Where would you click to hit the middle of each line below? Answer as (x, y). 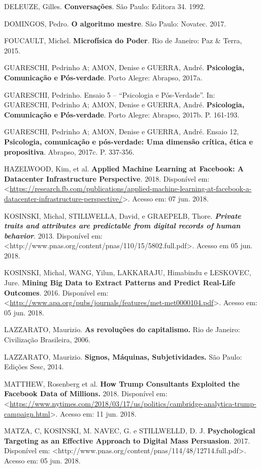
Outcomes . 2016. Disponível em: (56, 292)
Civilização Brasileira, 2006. (47, 340)
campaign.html (27, 413)
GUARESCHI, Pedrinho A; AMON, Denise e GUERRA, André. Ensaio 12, (122, 131)
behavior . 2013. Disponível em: (53, 235)
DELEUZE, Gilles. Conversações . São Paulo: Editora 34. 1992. (105, 6)
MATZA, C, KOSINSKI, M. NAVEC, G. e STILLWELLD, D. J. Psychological (130, 431)
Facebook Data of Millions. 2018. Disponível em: (86, 393)
